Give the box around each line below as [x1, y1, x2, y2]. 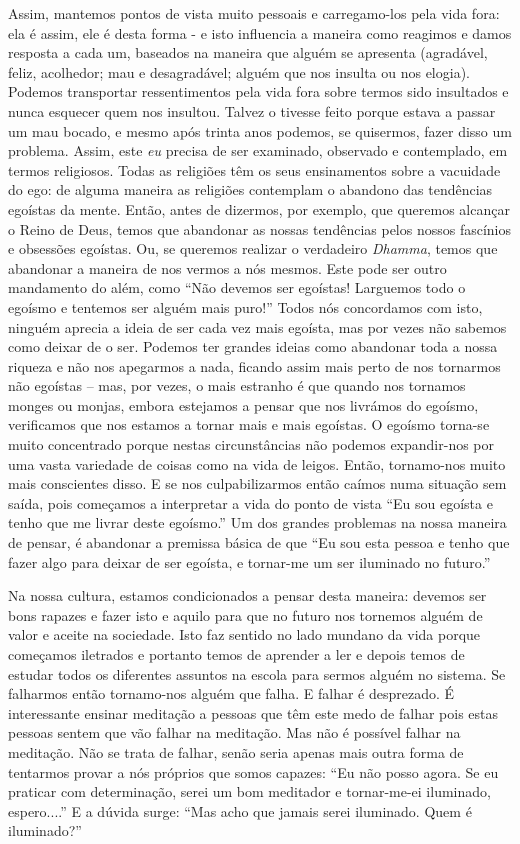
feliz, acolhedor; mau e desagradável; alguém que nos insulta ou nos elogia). [8, 61, 470, 82]
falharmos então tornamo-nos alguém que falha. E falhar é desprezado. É [8, 683, 455, 704]
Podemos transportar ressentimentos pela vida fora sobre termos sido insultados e [8, 81, 509, 102]
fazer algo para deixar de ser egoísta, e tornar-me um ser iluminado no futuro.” [8, 551, 491, 572]
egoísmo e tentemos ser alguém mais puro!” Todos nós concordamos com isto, [8, 296, 483, 317]
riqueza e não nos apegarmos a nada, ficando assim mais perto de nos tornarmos [8, 355, 501, 376]
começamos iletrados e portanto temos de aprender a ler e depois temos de [8, 644, 465, 664]
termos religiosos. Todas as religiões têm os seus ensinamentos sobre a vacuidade [8, 159, 501, 180]
